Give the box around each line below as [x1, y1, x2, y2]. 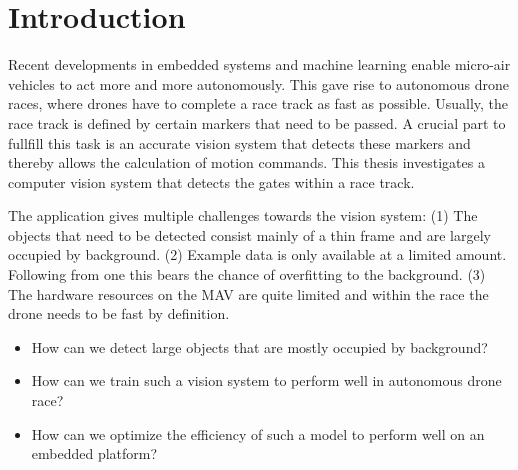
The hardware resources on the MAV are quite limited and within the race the [8, 283, 489, 304]
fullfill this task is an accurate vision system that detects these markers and [8, 132, 471, 153]
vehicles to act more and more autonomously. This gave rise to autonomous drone [8, 73, 510, 94]
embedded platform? [31, 443, 158, 464]
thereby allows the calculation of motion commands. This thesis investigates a [8, 152, 485, 173]
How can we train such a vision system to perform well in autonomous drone [31, 370, 502, 391]
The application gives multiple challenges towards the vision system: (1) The [8, 205, 478, 226]
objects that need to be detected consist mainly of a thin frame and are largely [8, 224, 491, 245]
